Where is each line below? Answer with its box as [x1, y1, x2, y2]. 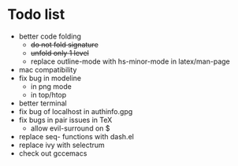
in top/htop [30, 90, 67, 99]
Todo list [7, 6, 65, 24]
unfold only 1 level [30, 48, 90, 57]
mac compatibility [18, 65, 77, 74]
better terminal [18, 98, 68, 108]
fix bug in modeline [18, 73, 82, 83]
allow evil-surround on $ [30, 124, 110, 133]
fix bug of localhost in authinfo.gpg [18, 106, 133, 116]
